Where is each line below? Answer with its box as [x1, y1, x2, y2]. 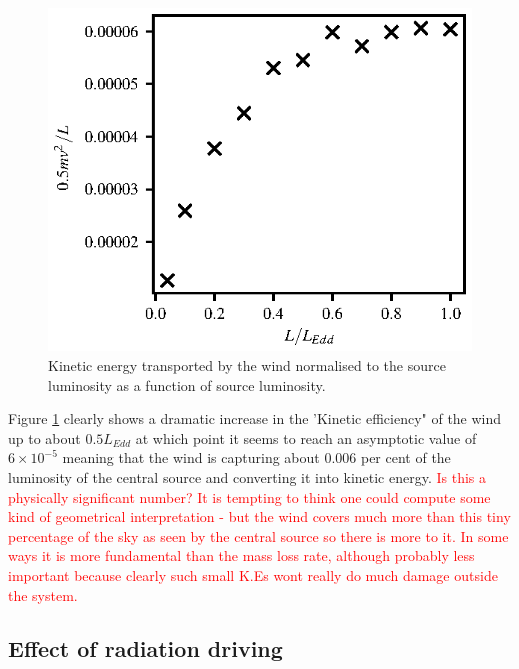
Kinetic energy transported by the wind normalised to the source [48, 354, 446, 375]
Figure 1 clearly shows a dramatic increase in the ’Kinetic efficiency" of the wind [8, 408, 502, 429]
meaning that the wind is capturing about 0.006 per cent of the [62, 447, 451, 468]
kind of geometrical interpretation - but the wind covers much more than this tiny [8, 506, 511, 527]
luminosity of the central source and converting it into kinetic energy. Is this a [8, 466, 487, 487]
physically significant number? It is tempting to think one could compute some [8, 486, 491, 507]
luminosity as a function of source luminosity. [48, 374, 326, 395]
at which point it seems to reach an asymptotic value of [135, 427, 477, 448]
